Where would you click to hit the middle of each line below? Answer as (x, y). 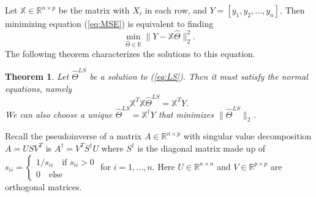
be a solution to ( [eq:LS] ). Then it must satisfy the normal (199, 76)
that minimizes (186, 114)
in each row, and (176, 10)
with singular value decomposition (247, 136)
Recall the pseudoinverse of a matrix (73, 136)
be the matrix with (94, 10)
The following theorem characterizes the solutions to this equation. (130, 53)
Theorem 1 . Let (37, 76)
